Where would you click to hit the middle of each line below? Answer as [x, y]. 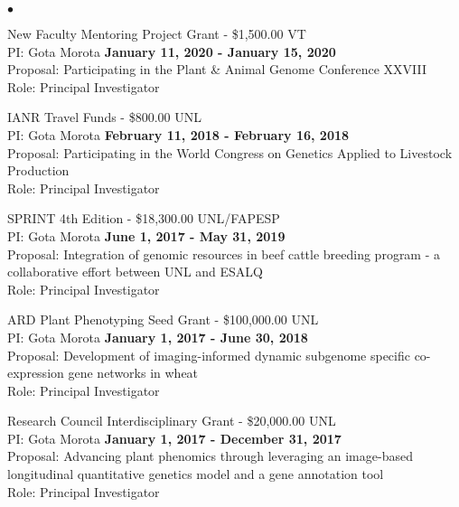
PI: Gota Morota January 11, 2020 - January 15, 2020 [172, 51]
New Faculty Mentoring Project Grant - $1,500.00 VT [157, 33]
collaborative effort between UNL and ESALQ [135, 272]
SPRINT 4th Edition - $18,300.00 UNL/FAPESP [144, 218]
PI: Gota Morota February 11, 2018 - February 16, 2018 [178, 134]
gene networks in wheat [133, 373]
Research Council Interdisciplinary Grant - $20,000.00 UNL [172, 421]
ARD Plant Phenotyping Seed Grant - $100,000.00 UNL [163, 319]
